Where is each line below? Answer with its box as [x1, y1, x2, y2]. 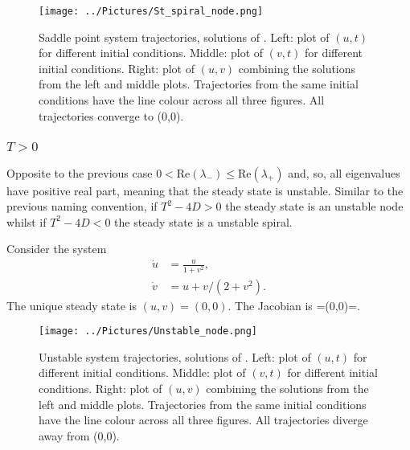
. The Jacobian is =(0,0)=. [228, 297, 360, 313]
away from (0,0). [39, 427, 120, 444]
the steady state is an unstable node [225, 198, 404, 215]
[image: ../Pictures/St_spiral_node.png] [39, 6, 264, 17]
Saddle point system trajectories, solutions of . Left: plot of [39, 28, 330, 45]
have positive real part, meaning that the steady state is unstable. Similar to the [6, 182, 404, 198]
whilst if [6, 213, 47, 230]
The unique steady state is [6, 297, 137, 313]
